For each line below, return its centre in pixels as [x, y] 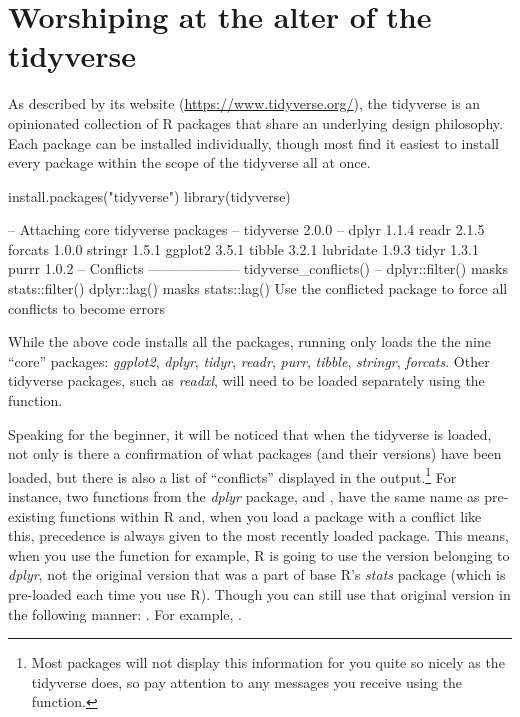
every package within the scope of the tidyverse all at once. [189, 162]
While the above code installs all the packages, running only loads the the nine [249, 341]
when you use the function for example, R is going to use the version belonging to [259, 554]
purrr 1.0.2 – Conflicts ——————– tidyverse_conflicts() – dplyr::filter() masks [258, 268]
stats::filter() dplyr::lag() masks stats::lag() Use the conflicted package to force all [258, 288]
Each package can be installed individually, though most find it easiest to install [254, 142]
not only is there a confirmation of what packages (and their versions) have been [255, 453]
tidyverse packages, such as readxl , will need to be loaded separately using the [246, 380]
